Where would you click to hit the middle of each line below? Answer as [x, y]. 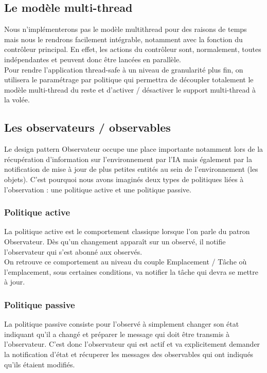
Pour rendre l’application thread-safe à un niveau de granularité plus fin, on [124, 69]
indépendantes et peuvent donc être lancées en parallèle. [93, 59]
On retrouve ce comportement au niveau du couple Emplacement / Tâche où [126, 262]
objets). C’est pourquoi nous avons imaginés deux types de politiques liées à [124, 179]
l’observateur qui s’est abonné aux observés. [73, 251]
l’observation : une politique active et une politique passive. [98, 189]
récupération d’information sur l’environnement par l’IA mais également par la [128, 159]
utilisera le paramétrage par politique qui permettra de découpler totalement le [129, 79]
